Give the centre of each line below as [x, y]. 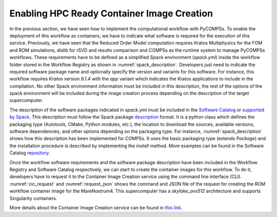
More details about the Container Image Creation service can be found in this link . [96, 207]
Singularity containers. [33, 198]
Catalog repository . [30, 153]
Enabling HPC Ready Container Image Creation [111, 13]
